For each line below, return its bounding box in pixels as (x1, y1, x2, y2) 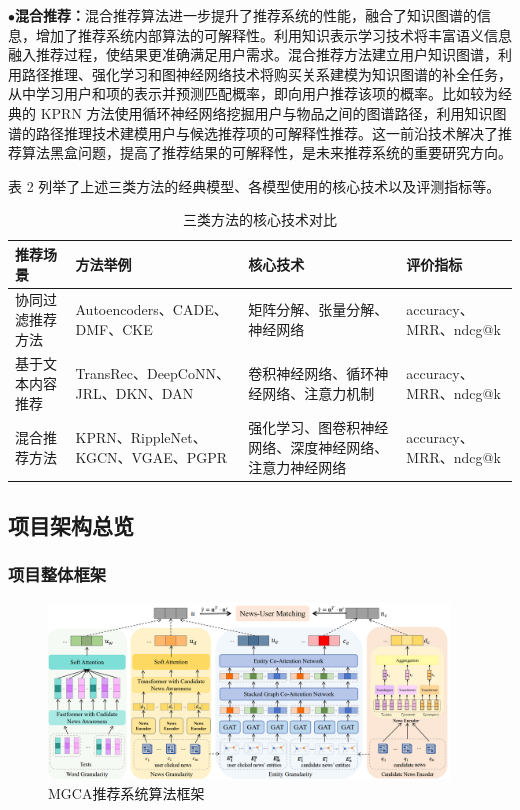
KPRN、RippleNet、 (75, 427, 207, 448)
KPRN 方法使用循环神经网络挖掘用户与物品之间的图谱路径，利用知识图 (40, 102, 507, 123)
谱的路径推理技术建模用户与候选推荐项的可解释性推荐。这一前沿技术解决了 (8, 122, 498, 143)
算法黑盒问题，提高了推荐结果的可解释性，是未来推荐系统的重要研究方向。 (21, 142, 512, 163)
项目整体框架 (8, 562, 107, 587)
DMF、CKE (75, 318, 153, 339)
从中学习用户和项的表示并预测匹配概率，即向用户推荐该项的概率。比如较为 (8, 83, 498, 104)
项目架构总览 (8, 510, 134, 541)
